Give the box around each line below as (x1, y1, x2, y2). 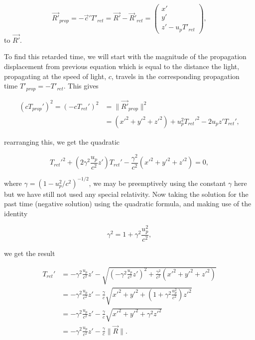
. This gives (63, 81, 99, 91)
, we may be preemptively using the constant (89, 177, 226, 188)
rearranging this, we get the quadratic (4, 136, 120, 147)
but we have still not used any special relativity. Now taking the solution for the (4, 188, 249, 199)
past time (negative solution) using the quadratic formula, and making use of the (4, 198, 252, 209)
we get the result (4, 248, 55, 258)
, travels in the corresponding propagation (111, 71, 240, 81)
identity (4, 208, 28, 218)
